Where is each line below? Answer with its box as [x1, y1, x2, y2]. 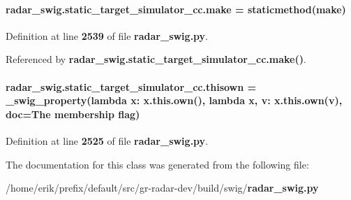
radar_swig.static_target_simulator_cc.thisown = [6, 79, 257, 94]
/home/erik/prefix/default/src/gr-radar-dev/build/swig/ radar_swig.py [6, 180, 319, 195]
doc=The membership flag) [6, 106, 140, 121]
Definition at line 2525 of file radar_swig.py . [6, 133, 209, 148]
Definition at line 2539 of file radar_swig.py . [6, 28, 209, 43]
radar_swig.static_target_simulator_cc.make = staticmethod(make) [6, 1, 346, 16]
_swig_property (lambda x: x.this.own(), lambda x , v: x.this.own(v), [6, 93, 343, 108]
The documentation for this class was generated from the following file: [6, 157, 309, 171]
